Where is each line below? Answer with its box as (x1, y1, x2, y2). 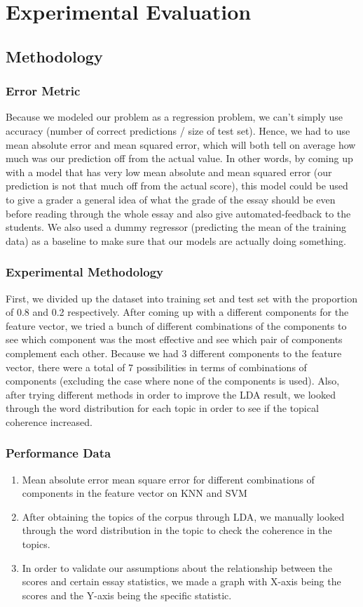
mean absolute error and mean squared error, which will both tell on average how (6, 137, 356, 152)
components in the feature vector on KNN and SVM (22, 486, 247, 500)
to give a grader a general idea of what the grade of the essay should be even (6, 192, 336, 206)
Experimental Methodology (6, 263, 164, 281)
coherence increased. (6, 414, 93, 429)
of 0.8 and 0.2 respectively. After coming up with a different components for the (6, 305, 349, 319)
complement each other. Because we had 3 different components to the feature (6, 345, 342, 360)
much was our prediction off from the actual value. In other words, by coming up (6, 151, 353, 166)
